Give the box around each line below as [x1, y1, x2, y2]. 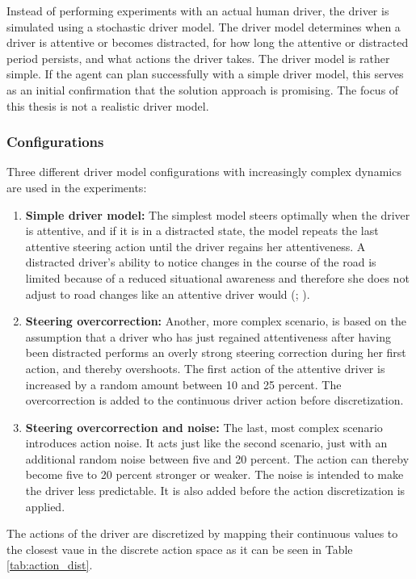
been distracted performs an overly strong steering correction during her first [25, 344, 406, 361]
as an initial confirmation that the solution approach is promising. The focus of [6, 81, 399, 98]
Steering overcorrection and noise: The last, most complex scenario [25, 418, 383, 435]
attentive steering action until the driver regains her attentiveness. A [25, 237, 366, 254]
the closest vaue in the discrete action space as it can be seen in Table [6, 540, 353, 557]
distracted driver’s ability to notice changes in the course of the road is [25, 254, 376, 271]
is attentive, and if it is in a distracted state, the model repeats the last [25, 222, 379, 239]
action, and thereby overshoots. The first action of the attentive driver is [25, 359, 385, 376]
